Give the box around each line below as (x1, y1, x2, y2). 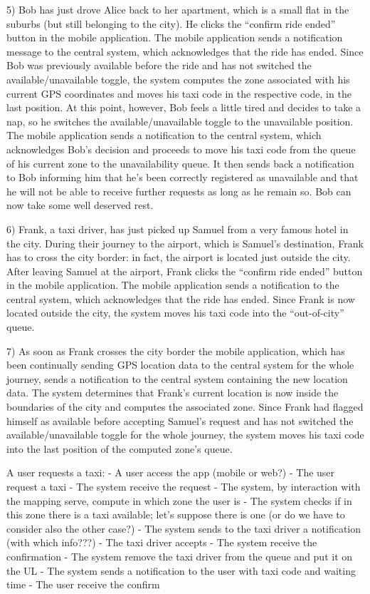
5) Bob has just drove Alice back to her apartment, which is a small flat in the (6, 2, 349, 16)
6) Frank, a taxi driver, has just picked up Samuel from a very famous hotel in (6, 221, 349, 236)
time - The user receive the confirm (6, 577, 160, 592)
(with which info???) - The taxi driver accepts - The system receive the (6, 535, 317, 550)
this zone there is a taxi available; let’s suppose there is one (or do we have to (6, 507, 345, 522)
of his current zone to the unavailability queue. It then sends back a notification (6, 155, 354, 170)
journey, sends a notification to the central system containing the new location (6, 371, 348, 386)
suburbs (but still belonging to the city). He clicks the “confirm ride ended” (6, 16, 336, 31)
